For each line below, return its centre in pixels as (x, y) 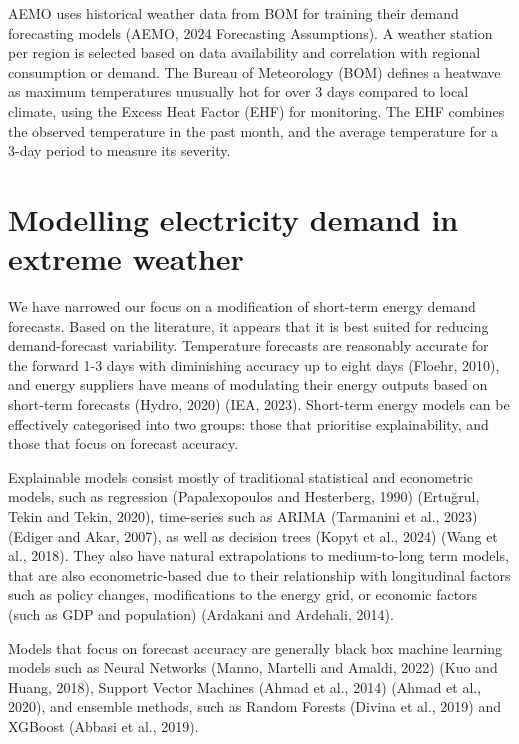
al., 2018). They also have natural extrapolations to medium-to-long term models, (258, 555)
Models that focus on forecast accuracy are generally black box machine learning (255, 647)
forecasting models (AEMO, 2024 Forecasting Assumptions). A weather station (250, 32)
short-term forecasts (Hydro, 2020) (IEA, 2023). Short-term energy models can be (259, 404)
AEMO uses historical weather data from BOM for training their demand (233, 13)
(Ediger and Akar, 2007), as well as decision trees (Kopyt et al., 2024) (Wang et (253, 535)
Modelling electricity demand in (233, 218)
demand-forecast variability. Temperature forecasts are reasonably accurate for (248, 345)
